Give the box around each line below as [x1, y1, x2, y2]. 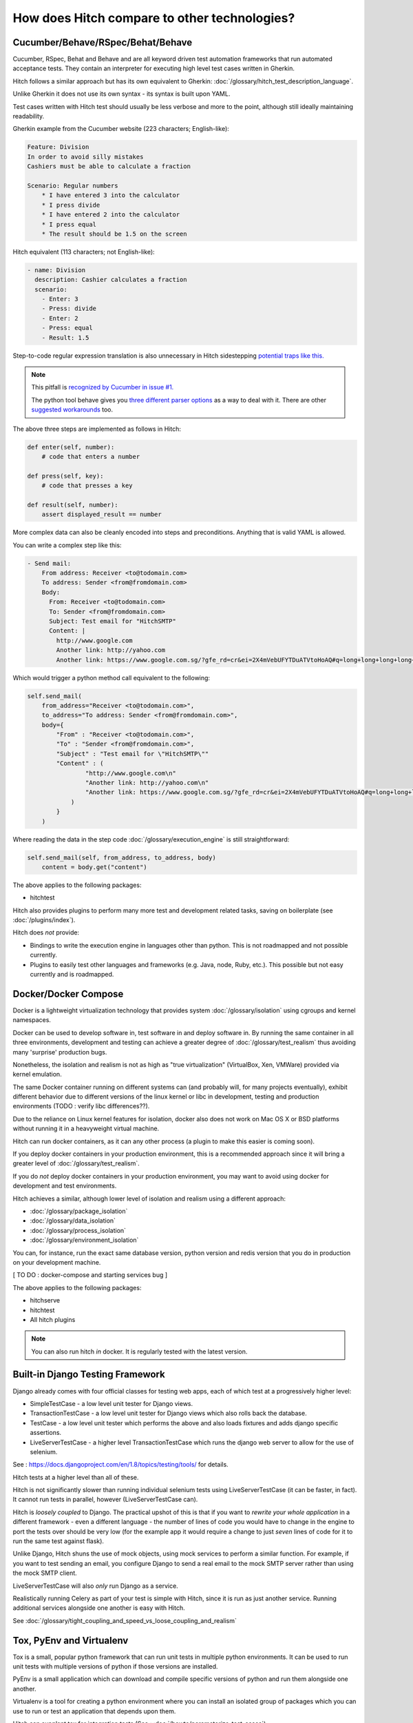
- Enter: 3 [41, 295, 78, 303]
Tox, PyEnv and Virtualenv [12, 1634, 129, 1646]
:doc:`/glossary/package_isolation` [30, 1207, 128, 1215]
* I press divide [41, 201, 100, 209]
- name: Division [27, 266, 86, 274]
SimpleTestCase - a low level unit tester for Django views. [30, 1399, 193, 1407]
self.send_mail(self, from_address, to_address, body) [27, 853, 216, 861]
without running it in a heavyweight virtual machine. [12, 1124, 160, 1133]
